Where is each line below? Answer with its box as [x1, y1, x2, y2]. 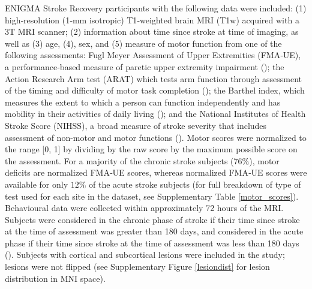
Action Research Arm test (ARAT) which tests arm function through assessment [5, 72, 302, 85]
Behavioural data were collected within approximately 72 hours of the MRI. [5, 201, 284, 214]
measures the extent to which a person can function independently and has [5, 95, 281, 108]
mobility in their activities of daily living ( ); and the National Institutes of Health [5, 107, 306, 120]
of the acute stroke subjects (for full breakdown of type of [89, 177, 301, 190]
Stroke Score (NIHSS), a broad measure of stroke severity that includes [5, 119, 267, 131]
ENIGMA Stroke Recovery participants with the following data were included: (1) [5, 2, 307, 14]
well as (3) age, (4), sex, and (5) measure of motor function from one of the [5, 37, 282, 49]
